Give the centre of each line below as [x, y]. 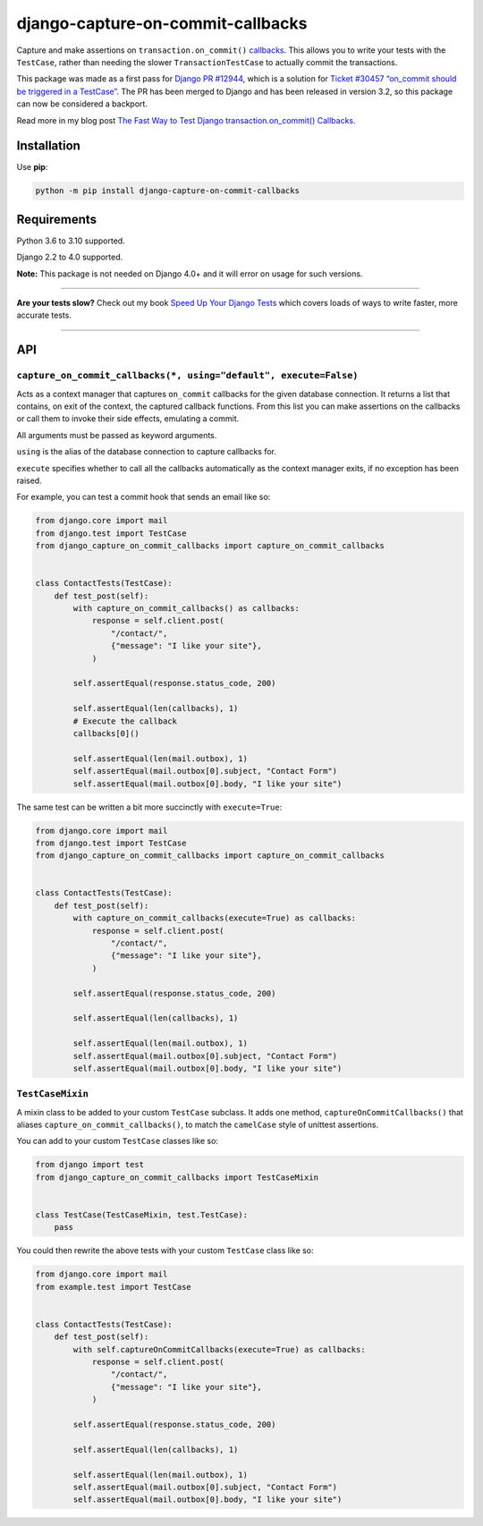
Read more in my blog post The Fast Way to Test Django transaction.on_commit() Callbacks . [186, 120]
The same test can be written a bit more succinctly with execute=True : [149, 807]
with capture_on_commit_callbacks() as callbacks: [186, 609]
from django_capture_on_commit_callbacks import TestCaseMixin [177, 1177]
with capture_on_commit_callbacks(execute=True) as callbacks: [215, 918]
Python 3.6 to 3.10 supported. [71, 241]
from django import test [90, 1165]
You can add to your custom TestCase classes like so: [118, 1141]
